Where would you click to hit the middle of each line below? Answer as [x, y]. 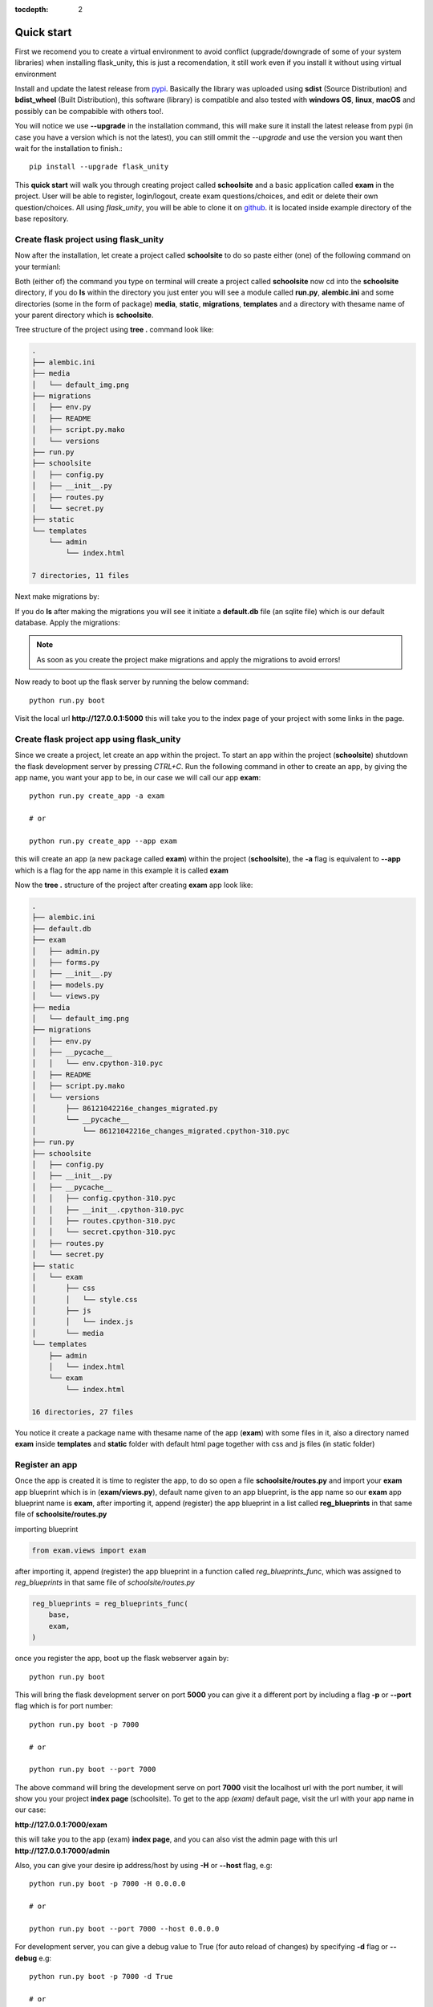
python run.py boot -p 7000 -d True [101, 1976]
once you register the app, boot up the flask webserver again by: [122, 1659]
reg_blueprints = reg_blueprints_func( [110, 1604]
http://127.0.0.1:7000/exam [61, 1824]
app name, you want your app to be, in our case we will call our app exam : [138, 777]
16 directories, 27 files [83, 1412]
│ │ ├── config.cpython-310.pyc [104, 1199]
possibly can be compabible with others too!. [89, 111]
